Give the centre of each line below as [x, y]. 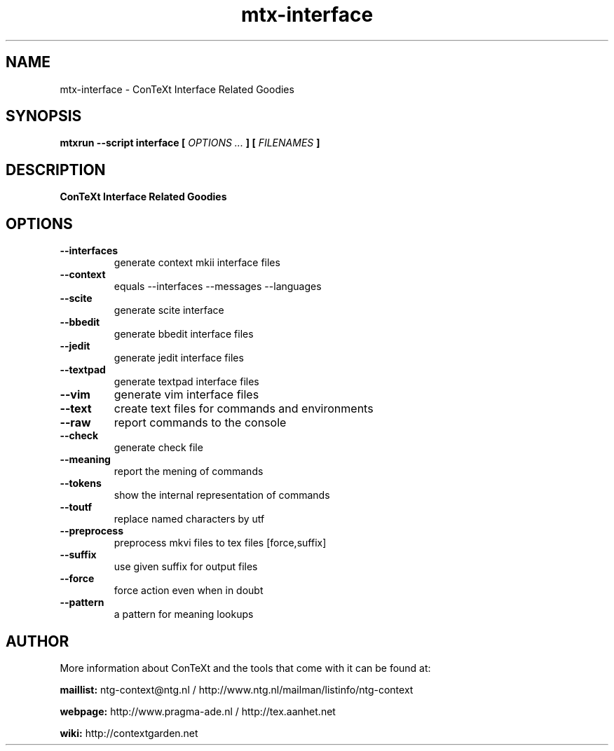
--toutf [76, 507]
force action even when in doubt [189, 591]
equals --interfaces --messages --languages [218, 287]
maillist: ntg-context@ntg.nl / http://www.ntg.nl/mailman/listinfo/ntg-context [237, 689]
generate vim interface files [186, 395]
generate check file [158, 448]
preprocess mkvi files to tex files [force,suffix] [220, 543]
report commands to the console [200, 423]
